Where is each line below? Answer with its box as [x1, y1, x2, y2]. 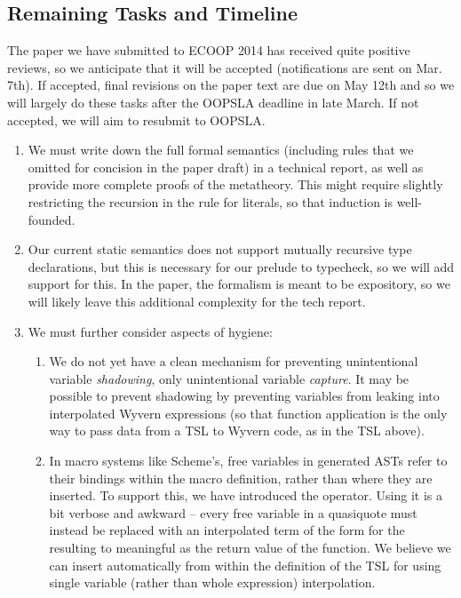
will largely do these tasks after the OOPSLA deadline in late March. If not [7, 92, 419, 111]
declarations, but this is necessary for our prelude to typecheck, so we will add [28, 257, 455, 275]
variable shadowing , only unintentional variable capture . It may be [49, 369, 409, 387]
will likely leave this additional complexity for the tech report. [28, 291, 366, 310]
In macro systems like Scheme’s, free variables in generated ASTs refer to [49, 451, 448, 470]
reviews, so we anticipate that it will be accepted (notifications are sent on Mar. [7, 58, 442, 76]
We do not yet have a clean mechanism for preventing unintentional [49, 352, 418, 371]
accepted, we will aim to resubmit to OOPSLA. [7, 110, 266, 129]
